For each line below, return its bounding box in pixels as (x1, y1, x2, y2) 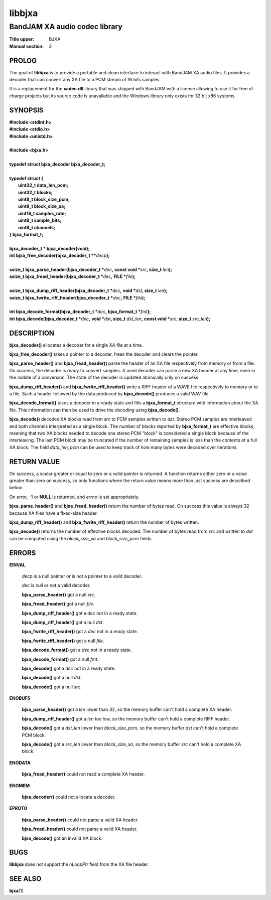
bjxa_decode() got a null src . (22, 684, 82, 690)
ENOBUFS (9, 695, 31, 701)
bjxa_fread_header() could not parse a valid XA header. (22, 826, 138, 832)
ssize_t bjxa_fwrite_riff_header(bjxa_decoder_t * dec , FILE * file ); (9, 294, 146, 301)
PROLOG (9, 56, 37, 65)
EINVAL (9, 562, 26, 568)
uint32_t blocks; (18, 189, 53, 195)
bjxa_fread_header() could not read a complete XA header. (22, 771, 145, 777)
